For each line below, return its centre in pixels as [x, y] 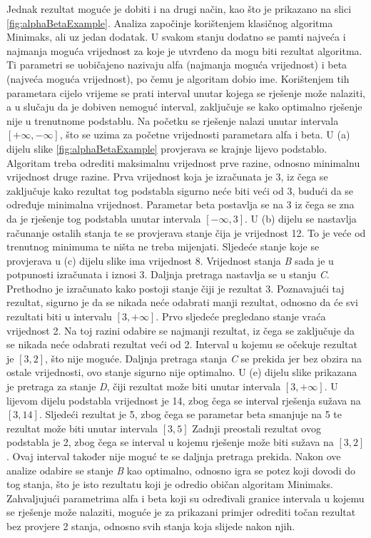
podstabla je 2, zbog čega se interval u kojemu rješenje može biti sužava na [170, 442]
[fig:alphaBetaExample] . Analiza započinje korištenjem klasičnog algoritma [170, 22]
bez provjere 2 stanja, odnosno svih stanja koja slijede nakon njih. [151, 526]
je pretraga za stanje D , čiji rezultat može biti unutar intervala [144, 386]
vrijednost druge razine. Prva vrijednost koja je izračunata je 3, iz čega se [167, 177]
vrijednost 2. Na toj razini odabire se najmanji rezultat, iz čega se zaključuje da [181, 330]
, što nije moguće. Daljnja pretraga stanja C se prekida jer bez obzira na [203, 358]
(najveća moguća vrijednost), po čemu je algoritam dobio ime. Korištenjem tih [178, 78]
